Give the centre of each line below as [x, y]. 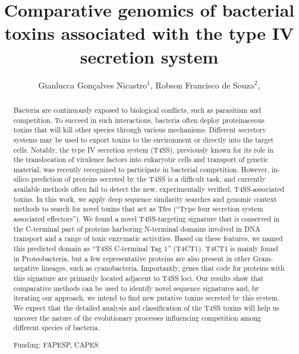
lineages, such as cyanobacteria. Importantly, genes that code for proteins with [163, 268]
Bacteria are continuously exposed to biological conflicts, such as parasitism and [137, 110]
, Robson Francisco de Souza [202, 85]
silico [21, 179]
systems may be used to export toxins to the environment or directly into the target [144, 139]
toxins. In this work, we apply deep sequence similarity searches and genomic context [145, 199]
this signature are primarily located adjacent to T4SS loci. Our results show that [139, 278]
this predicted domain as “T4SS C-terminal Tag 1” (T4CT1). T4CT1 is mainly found [146, 249]
